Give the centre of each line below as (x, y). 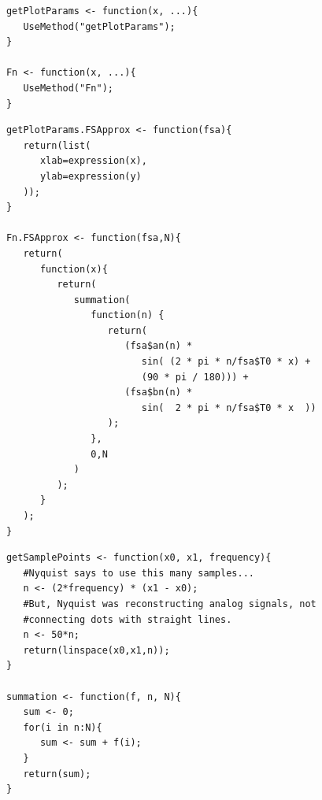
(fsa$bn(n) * (159, 393)
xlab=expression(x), (93, 161)
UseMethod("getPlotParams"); (99, 26)
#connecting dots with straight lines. (128, 619)
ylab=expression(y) (91, 176)
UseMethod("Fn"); (68, 88)
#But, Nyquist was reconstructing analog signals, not (170, 604)
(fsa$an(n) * (159, 346)
